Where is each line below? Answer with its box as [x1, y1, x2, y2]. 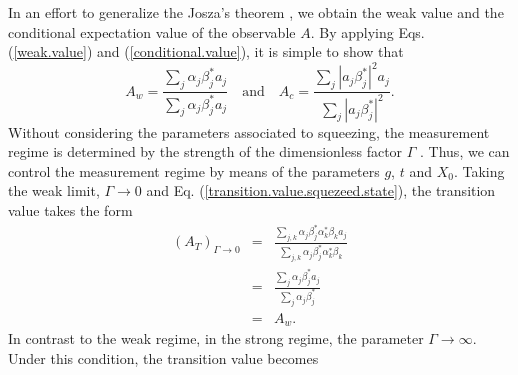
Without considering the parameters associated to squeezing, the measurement [8, 121, 490, 142]
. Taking [453, 160, 505, 181]
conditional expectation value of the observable [8, 21, 296, 42]
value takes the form [8, 200, 133, 221]
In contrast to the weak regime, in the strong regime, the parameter [8, 328, 424, 349]
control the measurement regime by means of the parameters [8, 160, 380, 181]
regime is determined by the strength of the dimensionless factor [8, 141, 403, 162]
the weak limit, [8, 180, 100, 201]
